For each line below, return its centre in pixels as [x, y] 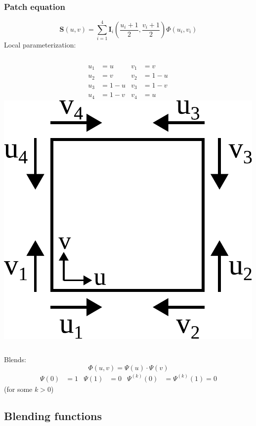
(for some [18, 389]
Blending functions [53, 415]
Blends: [15, 359]
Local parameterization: [40, 45]
